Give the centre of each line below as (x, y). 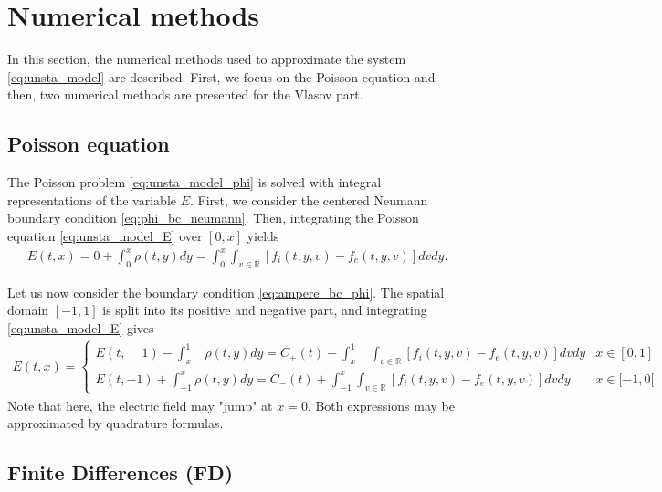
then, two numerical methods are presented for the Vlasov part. (185, 94)
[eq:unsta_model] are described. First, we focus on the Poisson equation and (221, 76)
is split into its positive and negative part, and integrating (265, 310)
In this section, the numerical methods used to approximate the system (207, 59)
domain (28, 310)
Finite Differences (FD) (121, 472)
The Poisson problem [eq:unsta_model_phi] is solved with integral (194, 182)
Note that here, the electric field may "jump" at (140, 405)
